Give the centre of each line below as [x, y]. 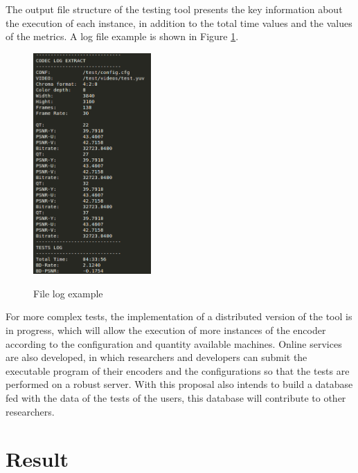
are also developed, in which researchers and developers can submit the [156, 357]
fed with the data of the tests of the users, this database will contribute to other [176, 397]
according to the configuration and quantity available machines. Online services [174, 343]
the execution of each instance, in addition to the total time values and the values [179, 22]
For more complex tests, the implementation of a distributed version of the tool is [179, 316]
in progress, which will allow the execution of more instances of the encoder [166, 330]
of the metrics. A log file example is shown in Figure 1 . [122, 36]
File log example [68, 293]
